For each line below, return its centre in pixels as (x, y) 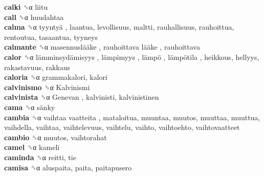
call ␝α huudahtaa (34, 17)
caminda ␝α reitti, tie (40, 157)
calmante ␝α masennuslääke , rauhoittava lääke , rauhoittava (102, 47)
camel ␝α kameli (32, 147)
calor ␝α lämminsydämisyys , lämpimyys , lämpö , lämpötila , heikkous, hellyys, (132, 57)
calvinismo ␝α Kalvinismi (47, 87)
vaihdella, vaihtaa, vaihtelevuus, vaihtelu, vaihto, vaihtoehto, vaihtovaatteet (122, 127)
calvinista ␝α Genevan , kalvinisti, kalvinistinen (82, 97)
